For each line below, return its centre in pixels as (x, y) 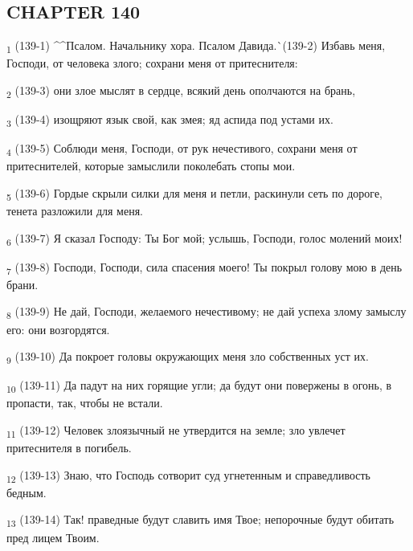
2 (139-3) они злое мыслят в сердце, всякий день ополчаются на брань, (181, 91)
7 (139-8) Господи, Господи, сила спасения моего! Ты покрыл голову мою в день (204, 267)
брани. (22, 284)
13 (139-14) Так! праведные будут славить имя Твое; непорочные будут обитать (200, 520)
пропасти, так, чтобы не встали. (85, 403)
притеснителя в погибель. (69, 448)
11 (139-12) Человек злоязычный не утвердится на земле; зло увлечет (176, 431)
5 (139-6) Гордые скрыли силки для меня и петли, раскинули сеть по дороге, (194, 194)
